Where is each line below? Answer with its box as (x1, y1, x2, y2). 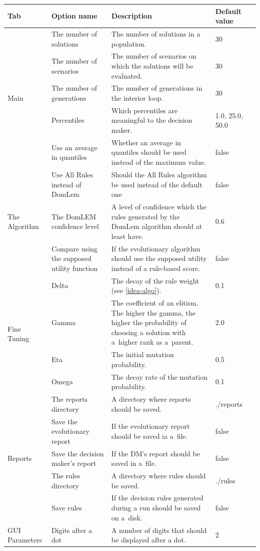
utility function (51, 262, 98, 273)
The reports (51, 394, 88, 404)
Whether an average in (111, 137, 181, 147)
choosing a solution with (111, 327, 186, 337)
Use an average (51, 142, 97, 152)
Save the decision (51, 448, 104, 458)
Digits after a (51, 524, 92, 535)
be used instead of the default (111, 179, 202, 189)
